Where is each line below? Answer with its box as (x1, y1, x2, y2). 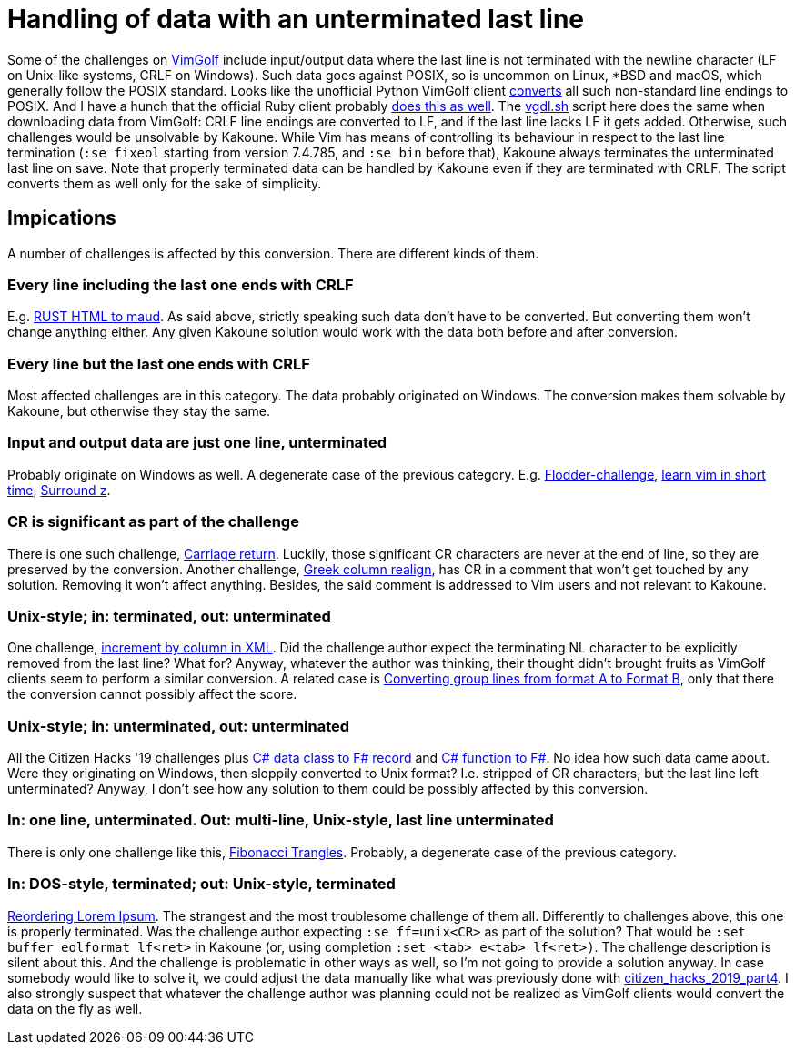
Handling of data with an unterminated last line (7, 4, 585, 35)
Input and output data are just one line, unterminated (7, 433, 387, 452)
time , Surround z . (7, 481, 111, 498)
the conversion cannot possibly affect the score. (7, 686, 297, 703)
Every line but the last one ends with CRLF (7, 354, 310, 373)
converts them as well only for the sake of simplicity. (7, 175, 322, 191)
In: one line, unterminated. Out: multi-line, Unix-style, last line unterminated (7, 811, 554, 830)
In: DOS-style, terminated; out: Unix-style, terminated (7, 875, 396, 894)
